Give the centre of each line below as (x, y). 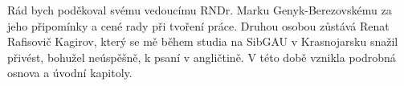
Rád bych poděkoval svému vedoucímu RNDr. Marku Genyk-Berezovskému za (200, 10)
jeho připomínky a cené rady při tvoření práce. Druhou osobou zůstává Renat (198, 25)
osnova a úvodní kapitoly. (70, 73)
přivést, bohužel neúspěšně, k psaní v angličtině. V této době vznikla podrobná (202, 57)
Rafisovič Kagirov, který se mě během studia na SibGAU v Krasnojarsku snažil (203, 41)
